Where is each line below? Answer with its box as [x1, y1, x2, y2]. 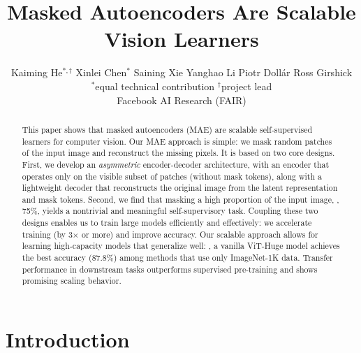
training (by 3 [22, 228, 73, 240]
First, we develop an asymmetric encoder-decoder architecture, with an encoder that [22, 158, 330, 170]
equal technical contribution [95, 78, 215, 93]
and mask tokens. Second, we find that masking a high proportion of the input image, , [22, 193, 339, 205]
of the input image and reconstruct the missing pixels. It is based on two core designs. [22, 147, 335, 159]
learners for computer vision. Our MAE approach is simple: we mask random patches [22, 135, 332, 147]
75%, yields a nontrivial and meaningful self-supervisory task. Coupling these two [22, 205, 318, 217]
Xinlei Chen [75, 65, 127, 80]
